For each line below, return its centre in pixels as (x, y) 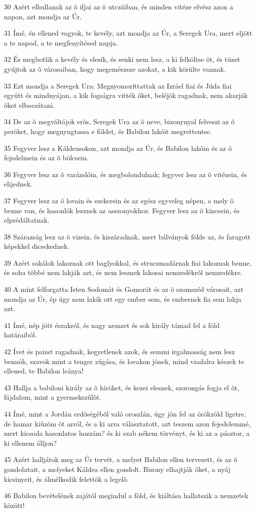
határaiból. (20, 335)
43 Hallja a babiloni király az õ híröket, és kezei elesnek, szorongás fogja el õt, (122, 387)
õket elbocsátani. (29, 105)
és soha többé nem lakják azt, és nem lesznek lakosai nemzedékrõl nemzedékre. (123, 272)
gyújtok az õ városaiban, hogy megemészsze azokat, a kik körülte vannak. (115, 69)
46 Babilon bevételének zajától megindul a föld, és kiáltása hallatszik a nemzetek (126, 495)
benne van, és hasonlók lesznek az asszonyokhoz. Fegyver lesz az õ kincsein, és (122, 210)
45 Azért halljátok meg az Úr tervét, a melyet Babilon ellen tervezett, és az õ (121, 459)
